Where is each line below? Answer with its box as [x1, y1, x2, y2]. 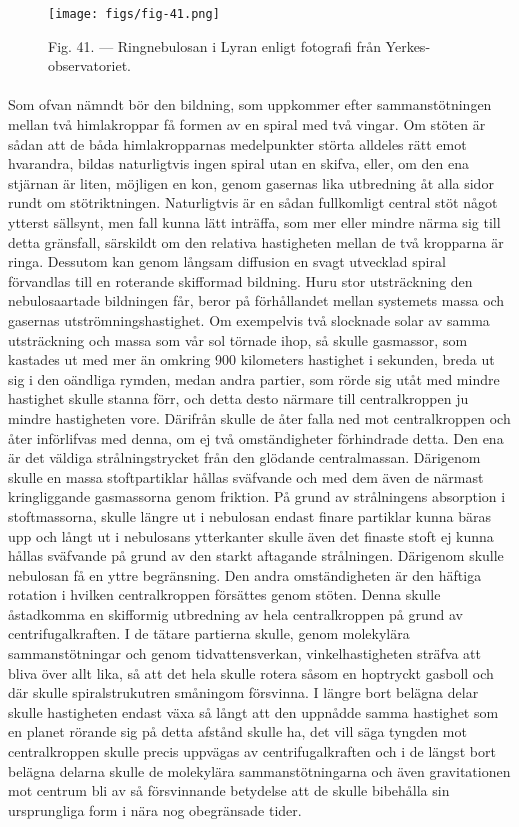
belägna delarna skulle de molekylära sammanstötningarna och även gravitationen [8, 760, 511, 781]
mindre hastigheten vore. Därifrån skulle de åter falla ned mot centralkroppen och [8, 407, 511, 428]
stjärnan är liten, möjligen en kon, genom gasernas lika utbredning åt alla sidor [8, 172, 494, 193]
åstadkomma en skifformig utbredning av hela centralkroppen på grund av [8, 603, 463, 624]
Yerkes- [385, 35, 431, 56]
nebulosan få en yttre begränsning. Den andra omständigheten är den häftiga [8, 564, 482, 585]
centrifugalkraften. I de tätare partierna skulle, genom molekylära [8, 623, 410, 644]
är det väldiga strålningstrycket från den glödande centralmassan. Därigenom [8, 447, 481, 468]
